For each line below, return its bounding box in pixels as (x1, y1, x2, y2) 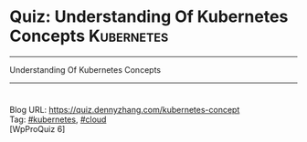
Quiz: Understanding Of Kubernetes (9, 6, 289, 27)
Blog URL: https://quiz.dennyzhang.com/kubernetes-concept (9, 104, 240, 115)
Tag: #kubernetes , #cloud (9, 114, 107, 125)
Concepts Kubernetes (9, 25, 169, 46)
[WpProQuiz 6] (9, 123, 66, 134)
